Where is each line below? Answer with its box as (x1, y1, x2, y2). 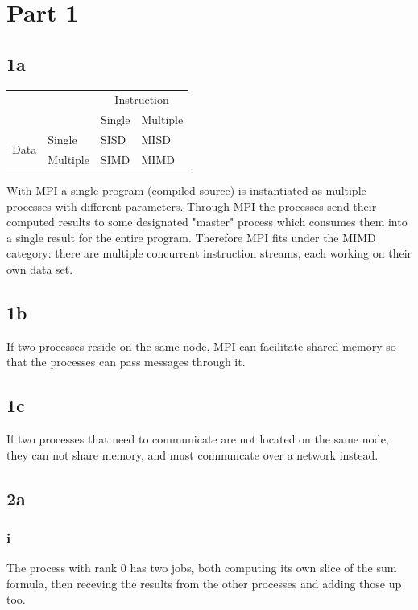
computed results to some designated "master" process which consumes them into (6, 213, 408, 230)
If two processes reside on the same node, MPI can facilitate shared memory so (6, 337, 396, 354)
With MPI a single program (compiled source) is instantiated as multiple (6, 181, 366, 198)
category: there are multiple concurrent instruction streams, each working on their (6, 245, 412, 262)
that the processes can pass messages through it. (6, 353, 246, 370)
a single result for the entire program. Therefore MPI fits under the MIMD (6, 229, 376, 245)
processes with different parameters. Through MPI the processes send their (6, 197, 377, 214)
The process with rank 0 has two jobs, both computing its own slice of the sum (6, 559, 397, 576)
